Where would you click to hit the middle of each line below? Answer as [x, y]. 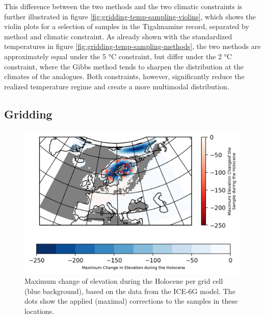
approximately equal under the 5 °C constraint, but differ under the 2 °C [118, 56]
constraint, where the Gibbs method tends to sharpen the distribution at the [124, 66]
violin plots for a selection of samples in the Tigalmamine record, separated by [127, 26]
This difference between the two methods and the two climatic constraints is [123, 6]
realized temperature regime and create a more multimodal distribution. [117, 86]
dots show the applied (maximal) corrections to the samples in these [131, 301]
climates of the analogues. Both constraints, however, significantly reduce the [124, 76]
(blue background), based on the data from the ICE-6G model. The [130, 291]
